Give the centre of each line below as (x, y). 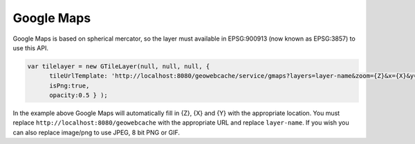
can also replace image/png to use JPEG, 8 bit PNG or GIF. (96, 132)
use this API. (30, 48)
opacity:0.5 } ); (79, 95)
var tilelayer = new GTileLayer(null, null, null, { (119, 66)
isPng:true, (70, 85)
